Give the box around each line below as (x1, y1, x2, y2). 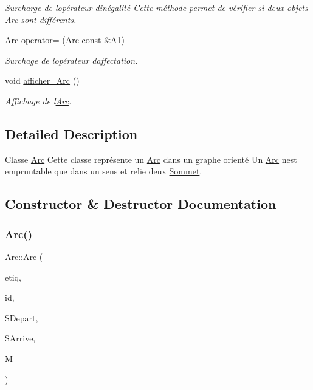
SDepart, (5, 311, 38, 324)
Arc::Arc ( (5, 250, 43, 262)
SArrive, (5, 332, 36, 344)
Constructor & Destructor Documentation (5, 194, 277, 213)
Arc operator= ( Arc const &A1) (5, 33, 125, 46)
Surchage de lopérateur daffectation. (5, 53, 138, 66)
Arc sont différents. (5, 13, 77, 26)
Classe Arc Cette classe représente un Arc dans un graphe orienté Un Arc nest (5, 152, 297, 165)
